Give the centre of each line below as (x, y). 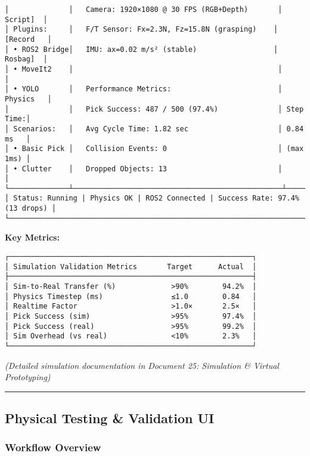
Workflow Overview (53, 447)
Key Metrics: (32, 237)
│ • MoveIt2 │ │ (144, 69)
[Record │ (28, 39)
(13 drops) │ (30, 209)
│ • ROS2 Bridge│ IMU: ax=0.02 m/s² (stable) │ (142, 49)
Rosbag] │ (26, 59)
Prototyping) (28, 377)
